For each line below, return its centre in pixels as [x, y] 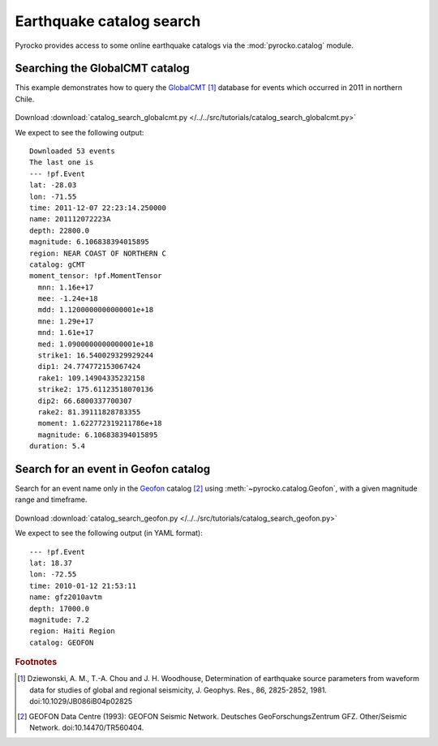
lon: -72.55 [53, 575]
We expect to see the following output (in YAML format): [109, 533]
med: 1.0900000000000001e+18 [96, 344]
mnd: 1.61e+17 [66, 333]
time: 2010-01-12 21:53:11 [83, 585]
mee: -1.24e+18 [68, 299]
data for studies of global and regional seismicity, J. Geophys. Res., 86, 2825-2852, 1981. [178, 690]
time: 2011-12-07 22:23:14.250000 [98, 208]
